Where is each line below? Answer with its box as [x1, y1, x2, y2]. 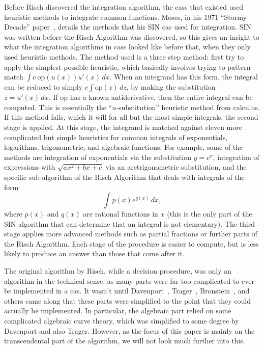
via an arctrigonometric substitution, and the [105, 162, 247, 172]
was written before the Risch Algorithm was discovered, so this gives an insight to [4, 31, 259, 42]
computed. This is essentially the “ [4, 101, 112, 112]
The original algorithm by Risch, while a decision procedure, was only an [4, 265, 232, 276]
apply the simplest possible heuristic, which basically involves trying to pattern [4, 61, 251, 72]
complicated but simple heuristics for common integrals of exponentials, [4, 131, 228, 142]
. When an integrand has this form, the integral [109, 71, 258, 82]
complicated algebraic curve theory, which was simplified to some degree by [4, 315, 239, 326]
